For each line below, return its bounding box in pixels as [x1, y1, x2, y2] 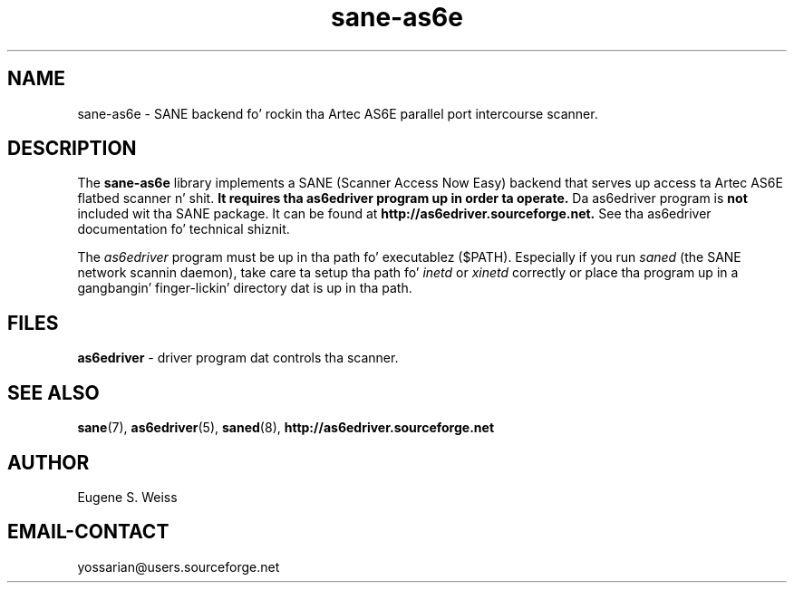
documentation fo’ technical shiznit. [77, 221, 290, 237]
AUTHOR [7, 450, 90, 474]
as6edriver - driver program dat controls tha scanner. [77, 350, 399, 366]
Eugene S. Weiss [77, 488, 178, 505]
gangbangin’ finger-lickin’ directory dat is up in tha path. [77, 280, 412, 296]
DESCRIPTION [7, 137, 137, 160]
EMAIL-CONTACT [7, 520, 169, 544]
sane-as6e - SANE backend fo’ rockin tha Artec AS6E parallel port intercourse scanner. [77, 105, 598, 121]
